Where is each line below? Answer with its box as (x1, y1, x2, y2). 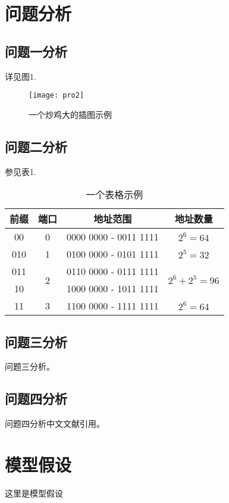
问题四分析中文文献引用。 (5, 417, 105, 430)
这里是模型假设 (5, 486, 63, 499)
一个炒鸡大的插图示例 (29, 108, 112, 120)
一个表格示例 (86, 188, 143, 202)
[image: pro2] (29, 91, 84, 100)
